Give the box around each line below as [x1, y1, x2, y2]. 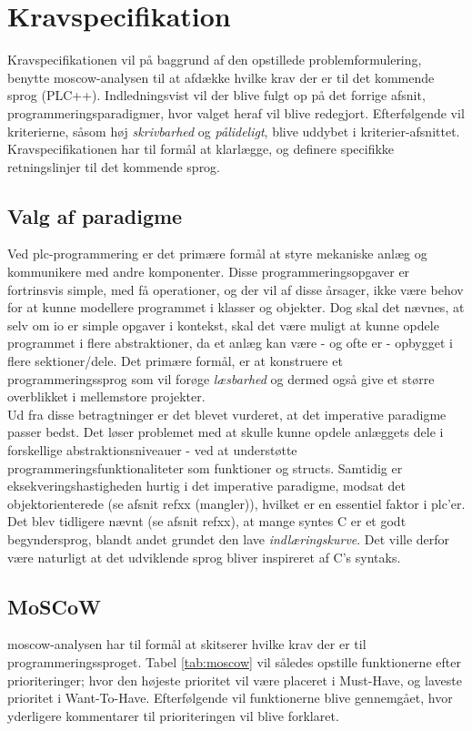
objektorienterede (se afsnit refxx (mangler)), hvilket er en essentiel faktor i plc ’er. [7, 493, 466, 513]
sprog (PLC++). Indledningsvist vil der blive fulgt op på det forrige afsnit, [7, 86, 426, 105]
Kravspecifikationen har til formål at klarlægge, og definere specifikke [7, 139, 395, 158]
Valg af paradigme [7, 201, 183, 229]
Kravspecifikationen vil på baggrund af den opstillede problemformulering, [7, 50, 422, 69]
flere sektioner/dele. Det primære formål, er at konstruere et [7, 351, 343, 371]
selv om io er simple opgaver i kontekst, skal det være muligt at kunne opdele [7, 315, 439, 334]
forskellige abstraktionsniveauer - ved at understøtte [7, 441, 297, 460]
